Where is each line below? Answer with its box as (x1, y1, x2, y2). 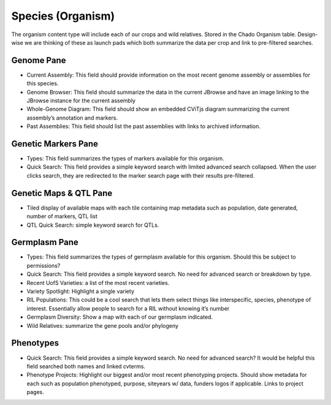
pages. (26, 388, 44, 396)
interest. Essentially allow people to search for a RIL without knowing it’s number (26, 305, 230, 312)
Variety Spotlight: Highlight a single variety (26, 288, 135, 295)
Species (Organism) (11, 9, 115, 23)
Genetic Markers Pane (11, 138, 98, 149)
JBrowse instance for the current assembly (26, 97, 136, 104)
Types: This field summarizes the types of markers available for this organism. (26, 155, 224, 162)
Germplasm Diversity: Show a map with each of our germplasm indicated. (26, 313, 213, 321)
